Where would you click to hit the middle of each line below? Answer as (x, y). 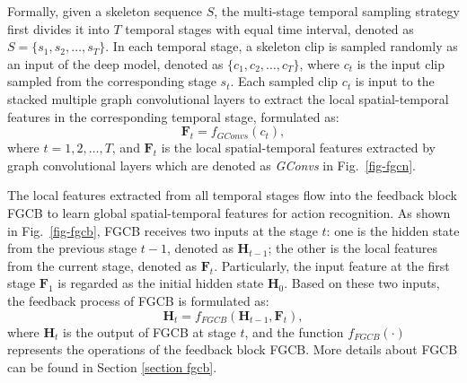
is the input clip (401, 63)
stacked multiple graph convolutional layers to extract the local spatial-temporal (228, 98)
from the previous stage (72, 248)
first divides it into (58, 28)
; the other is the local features (352, 248)
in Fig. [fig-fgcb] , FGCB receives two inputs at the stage (163, 230)
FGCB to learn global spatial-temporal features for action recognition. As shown (229, 212)
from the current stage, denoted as (102, 265)
